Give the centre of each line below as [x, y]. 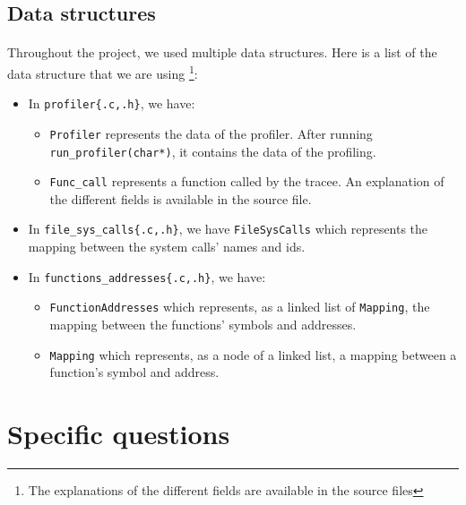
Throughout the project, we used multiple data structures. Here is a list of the [222, 52]
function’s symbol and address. [134, 372]
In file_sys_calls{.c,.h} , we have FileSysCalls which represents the [228, 229]
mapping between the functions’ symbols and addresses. [203, 324]
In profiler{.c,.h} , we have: [112, 103]
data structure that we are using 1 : [103, 72]
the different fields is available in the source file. [181, 198]
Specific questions [119, 434]
